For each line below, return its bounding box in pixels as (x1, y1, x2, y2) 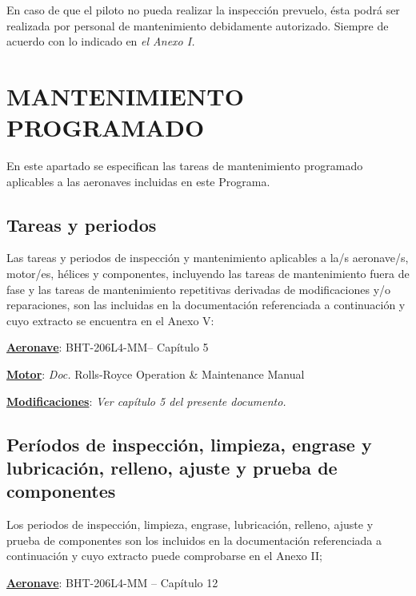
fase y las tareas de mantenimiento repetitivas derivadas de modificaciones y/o (6, 280, 391, 297)
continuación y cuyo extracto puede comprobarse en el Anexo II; (6, 547, 322, 564)
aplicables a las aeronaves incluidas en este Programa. (6, 173, 270, 189)
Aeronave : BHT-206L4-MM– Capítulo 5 (6, 339, 209, 356)
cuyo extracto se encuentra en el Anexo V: (6, 312, 214, 328)
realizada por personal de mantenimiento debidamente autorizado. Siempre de (6, 17, 389, 34)
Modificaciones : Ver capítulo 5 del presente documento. (6, 392, 286, 409)
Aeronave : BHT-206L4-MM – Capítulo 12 (6, 574, 218, 590)
